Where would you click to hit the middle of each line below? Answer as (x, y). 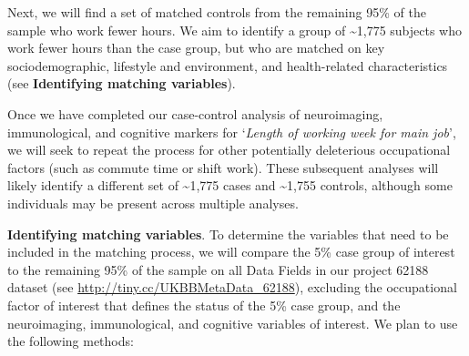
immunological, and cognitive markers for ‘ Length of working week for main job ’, (232, 132)
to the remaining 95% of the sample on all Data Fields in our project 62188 (218, 269)
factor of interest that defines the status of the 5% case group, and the (204, 305)
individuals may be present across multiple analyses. (153, 203)
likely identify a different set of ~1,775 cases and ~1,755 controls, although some (230, 185)
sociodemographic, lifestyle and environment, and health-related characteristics (228, 65)
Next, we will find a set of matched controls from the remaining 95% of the (217, 12)
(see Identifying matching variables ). (122, 83)
